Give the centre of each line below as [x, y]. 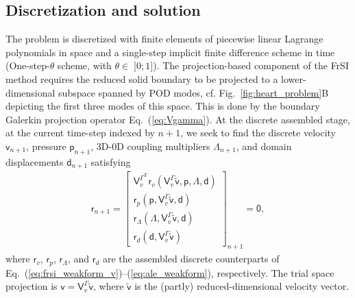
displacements [35, 161]
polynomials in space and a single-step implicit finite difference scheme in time [170, 52]
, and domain [264, 146]
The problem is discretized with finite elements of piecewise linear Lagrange [164, 39]
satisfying [111, 161]
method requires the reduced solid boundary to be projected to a [142, 78]
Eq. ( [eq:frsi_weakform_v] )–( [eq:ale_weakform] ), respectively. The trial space [170, 272]
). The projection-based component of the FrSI [251, 65]
